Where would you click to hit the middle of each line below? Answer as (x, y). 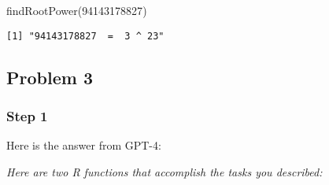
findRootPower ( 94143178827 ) (77, 10)
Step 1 (27, 115)
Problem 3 (50, 77)
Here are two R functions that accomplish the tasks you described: (164, 171)
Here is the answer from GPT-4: (84, 145)
